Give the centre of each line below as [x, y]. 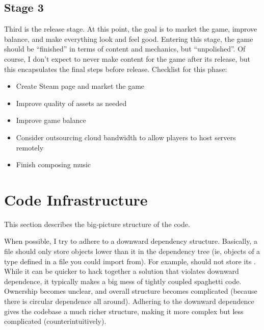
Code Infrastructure [76, 199]
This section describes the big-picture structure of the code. [97, 224]
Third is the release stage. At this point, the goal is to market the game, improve [131, 29]
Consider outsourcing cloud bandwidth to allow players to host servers [126, 137]
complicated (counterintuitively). [55, 321]
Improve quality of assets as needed [71, 103]
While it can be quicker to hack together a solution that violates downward [122, 271]
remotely [30, 147]
